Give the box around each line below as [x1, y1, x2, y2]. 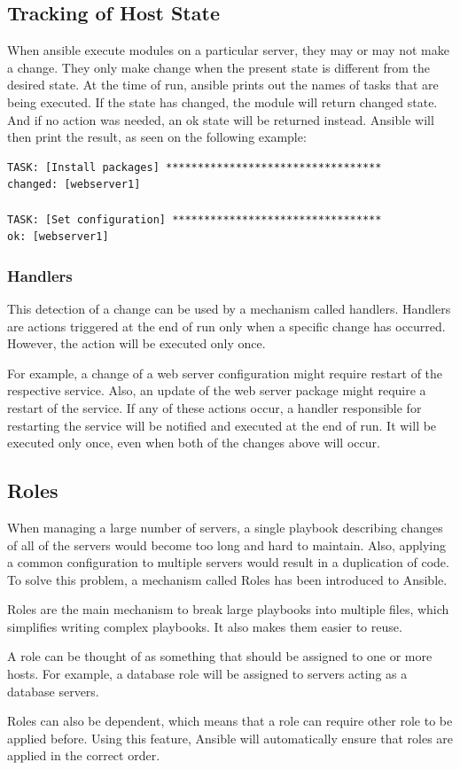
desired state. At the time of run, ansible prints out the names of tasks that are [7, 75, 439, 94]
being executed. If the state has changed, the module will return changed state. [7, 92, 438, 111]
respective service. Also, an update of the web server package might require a [7, 381, 426, 400]
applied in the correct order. [7, 746, 160, 765]
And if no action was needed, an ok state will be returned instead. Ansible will [7, 110, 434, 128]
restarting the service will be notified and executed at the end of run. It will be [7, 416, 437, 434]
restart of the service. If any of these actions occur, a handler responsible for [7, 398, 422, 416]
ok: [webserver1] [7, 230, 109, 244]
